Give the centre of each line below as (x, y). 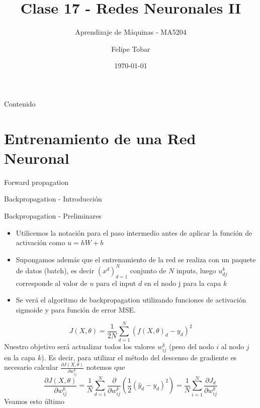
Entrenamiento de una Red (100, 138)
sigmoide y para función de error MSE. (76, 309)
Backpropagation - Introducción (53, 199)
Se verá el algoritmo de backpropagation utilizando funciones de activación (131, 300)
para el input (116, 283)
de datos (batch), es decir (55, 270)
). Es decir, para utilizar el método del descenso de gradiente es (139, 357)
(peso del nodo (191, 346)
